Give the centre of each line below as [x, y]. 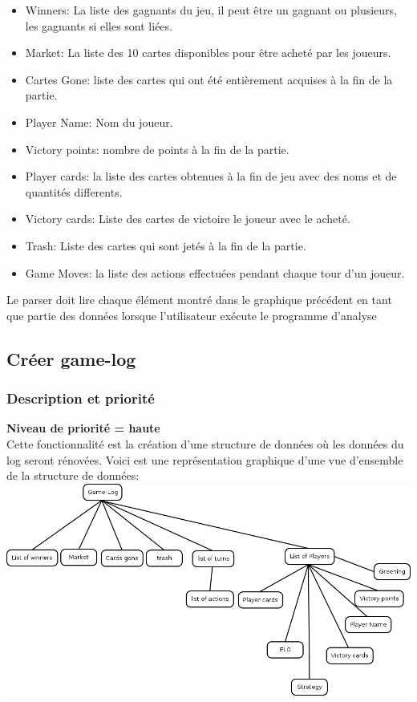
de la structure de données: [73, 475]
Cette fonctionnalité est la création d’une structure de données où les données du [205, 443]
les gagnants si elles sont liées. [99, 25]
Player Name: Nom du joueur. [99, 122]
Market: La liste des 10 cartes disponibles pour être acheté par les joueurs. [208, 53]
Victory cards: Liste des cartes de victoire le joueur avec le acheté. [188, 219]
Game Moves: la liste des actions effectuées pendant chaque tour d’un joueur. [215, 272]
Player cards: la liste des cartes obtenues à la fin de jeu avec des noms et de [211, 176]
